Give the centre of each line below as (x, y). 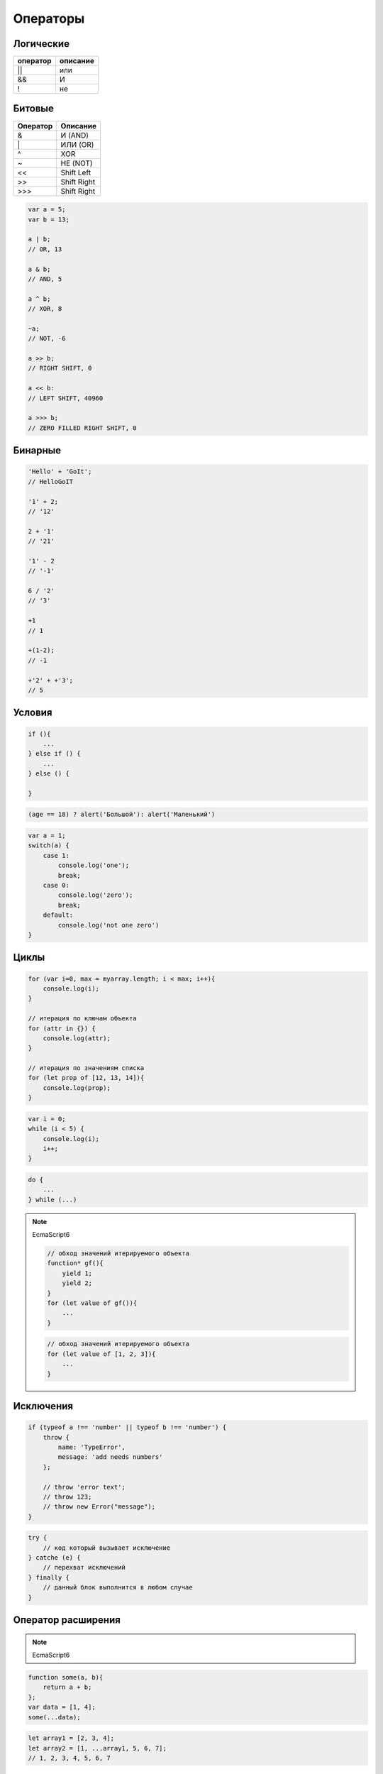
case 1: (56, 855)
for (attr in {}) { (62, 1028)
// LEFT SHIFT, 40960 (66, 398)
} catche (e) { (54, 1558)
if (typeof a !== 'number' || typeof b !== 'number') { (127, 1427)
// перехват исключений (84, 1568)
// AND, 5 (45, 279)
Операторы (49, 18)
